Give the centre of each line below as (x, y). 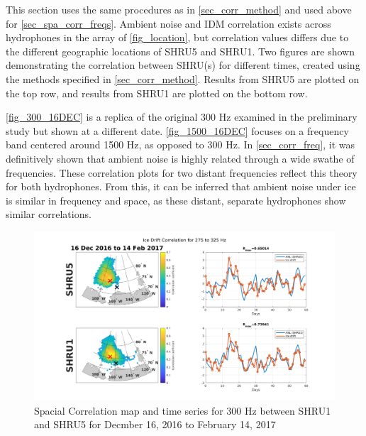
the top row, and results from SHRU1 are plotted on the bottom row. (157, 93)
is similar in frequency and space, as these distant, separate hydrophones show (176, 200)
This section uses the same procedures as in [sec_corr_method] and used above (179, 9)
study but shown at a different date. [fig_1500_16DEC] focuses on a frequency (177, 130)
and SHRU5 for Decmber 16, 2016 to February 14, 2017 (155, 424)
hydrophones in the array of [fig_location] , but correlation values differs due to (177, 37)
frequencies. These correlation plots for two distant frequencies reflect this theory (182, 172)
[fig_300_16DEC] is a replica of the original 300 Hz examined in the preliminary (182, 117)
